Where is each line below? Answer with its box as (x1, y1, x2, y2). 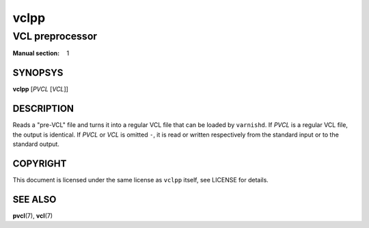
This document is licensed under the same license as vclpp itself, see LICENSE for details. (12, 175, 269, 184)
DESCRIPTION (12, 103, 74, 115)
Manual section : (12, 49, 60, 57)
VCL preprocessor (12, 30, 98, 42)
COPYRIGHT (12, 158, 67, 169)
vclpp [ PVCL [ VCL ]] (12, 85, 68, 94)
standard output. (12, 140, 59, 148)
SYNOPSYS (12, 67, 64, 79)
